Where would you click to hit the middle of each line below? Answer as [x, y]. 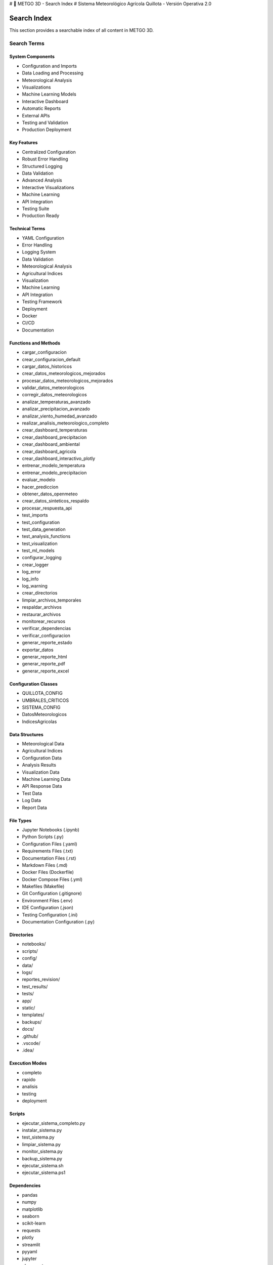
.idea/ [28, 1050]
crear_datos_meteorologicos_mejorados [64, 373]
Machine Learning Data [46, 779]
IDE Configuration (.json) [48, 908]
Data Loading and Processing [53, 73]
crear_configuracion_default [51, 359]
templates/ [33, 1015]
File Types [20, 820]
